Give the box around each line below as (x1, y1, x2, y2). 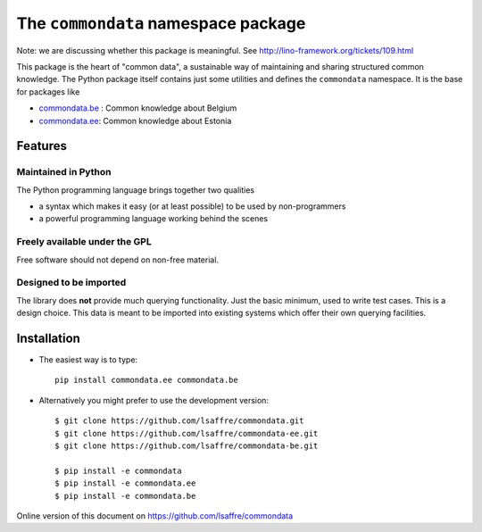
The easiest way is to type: (38, 354, 138, 365)
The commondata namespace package (16, 13, 306, 33)
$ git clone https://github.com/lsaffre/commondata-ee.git (54, 428, 319, 438)
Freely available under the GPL (16, 236, 152, 248)
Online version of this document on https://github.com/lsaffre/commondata (16, 510, 294, 521)
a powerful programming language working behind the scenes (38, 213, 268, 224)
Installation (16, 330, 80, 345)
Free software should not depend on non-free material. (16, 254, 219, 265)
